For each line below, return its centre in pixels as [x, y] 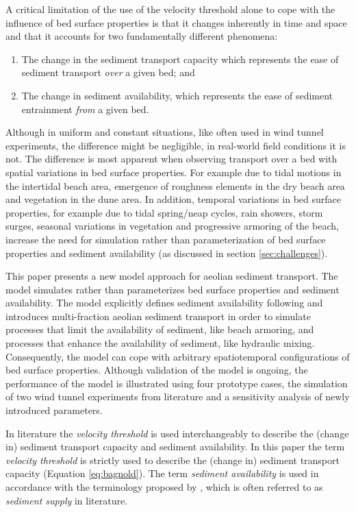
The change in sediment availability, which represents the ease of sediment [177, 95]
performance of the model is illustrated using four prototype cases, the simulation [177, 383]
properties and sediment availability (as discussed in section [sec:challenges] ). [167, 253]
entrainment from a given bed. [85, 109]
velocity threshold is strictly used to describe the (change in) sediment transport [173, 460]
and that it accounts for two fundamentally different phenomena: [142, 36]
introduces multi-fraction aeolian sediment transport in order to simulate [158, 316]
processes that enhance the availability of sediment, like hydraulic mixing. [160, 343]
